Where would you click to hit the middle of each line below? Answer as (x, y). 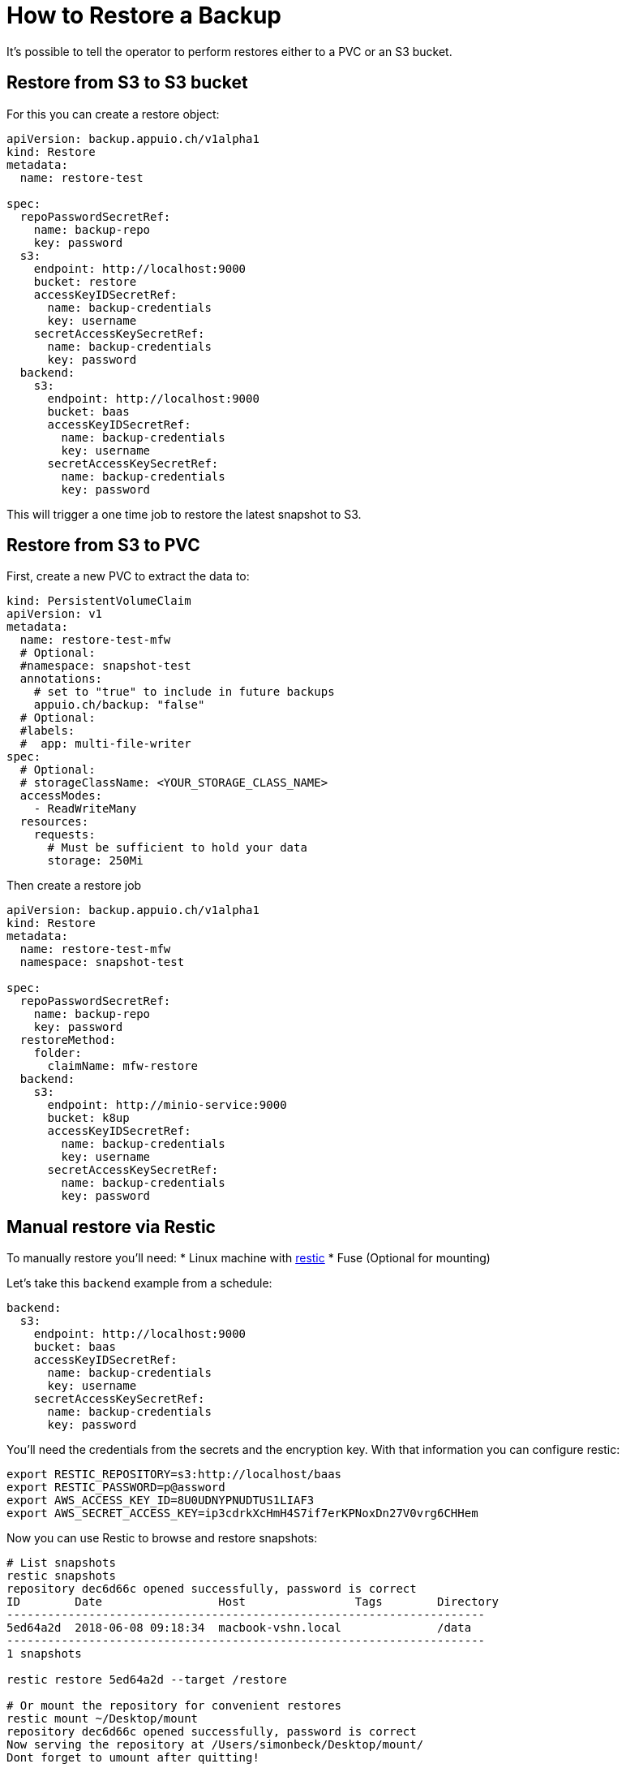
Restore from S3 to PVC (103, 545)
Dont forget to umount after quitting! (133, 1758)
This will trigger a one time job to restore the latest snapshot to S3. (184, 514)
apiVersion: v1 (55, 614)
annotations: (61, 679)
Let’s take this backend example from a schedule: (139, 1283)
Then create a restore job (74, 886)
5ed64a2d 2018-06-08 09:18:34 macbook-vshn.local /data (239, 1628)
